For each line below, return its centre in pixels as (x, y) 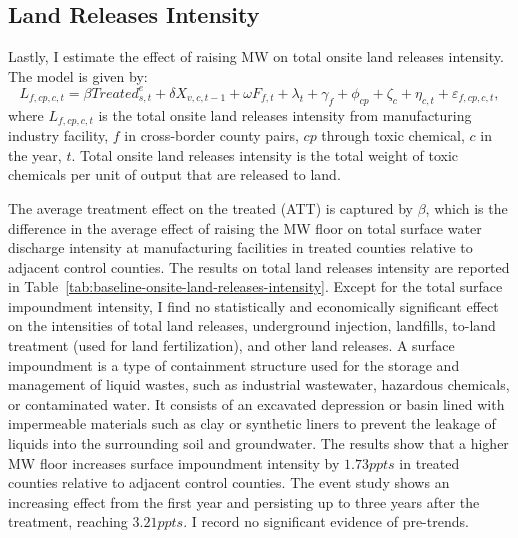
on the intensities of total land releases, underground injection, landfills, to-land (252, 325)
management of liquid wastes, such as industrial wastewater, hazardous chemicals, (259, 384)
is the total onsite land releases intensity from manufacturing (285, 114)
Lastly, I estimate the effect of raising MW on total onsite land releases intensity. (256, 56)
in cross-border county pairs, (211, 135)
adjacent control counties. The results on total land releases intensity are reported (259, 266)
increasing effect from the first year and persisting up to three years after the (244, 501)
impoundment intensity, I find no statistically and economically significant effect (253, 305)
